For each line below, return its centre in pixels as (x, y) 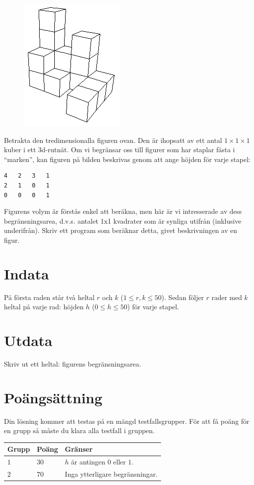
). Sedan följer (183, 297)
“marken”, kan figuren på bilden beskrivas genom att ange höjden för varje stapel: (127, 159)
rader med (227, 297)
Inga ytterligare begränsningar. (111, 474)
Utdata (28, 340)
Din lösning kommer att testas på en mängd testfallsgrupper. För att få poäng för (127, 421)
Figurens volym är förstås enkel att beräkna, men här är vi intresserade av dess (123, 211)
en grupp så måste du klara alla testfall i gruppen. (79, 430)
